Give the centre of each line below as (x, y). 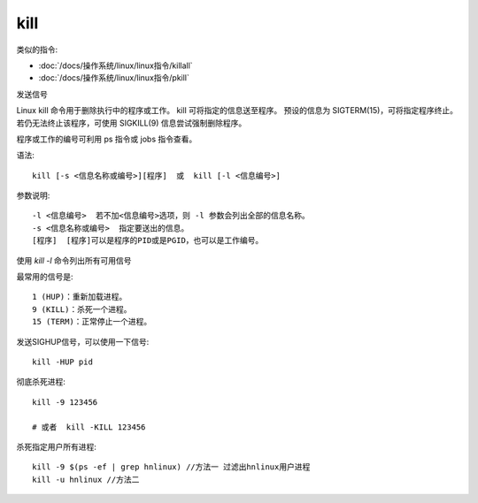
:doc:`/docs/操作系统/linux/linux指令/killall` (116, 65)
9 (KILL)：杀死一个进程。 (82, 309)
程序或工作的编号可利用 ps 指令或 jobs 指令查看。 (107, 139)
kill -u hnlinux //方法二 (86, 479)
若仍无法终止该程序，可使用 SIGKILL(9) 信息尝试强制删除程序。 (131, 123)
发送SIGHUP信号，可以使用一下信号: (83, 341)
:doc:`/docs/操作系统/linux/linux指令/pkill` (114, 78)
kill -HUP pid (62, 362)
